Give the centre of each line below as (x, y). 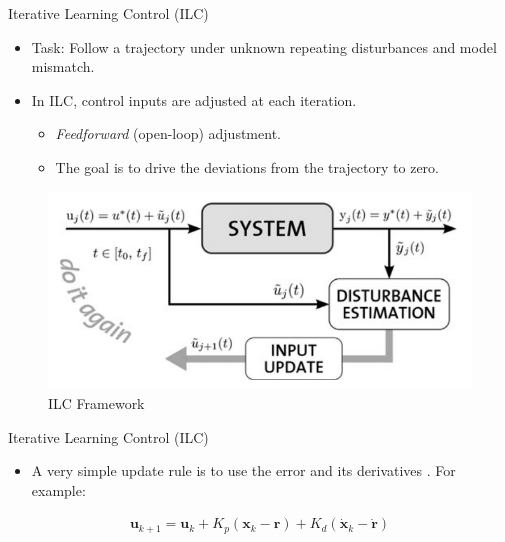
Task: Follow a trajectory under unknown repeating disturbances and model (264, 46)
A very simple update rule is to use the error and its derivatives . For (243, 470)
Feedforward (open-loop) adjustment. (168, 133)
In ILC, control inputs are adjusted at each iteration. (194, 99)
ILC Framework (96, 403)
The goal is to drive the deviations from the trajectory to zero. (247, 166)
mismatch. (63, 66)
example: (58, 489)
